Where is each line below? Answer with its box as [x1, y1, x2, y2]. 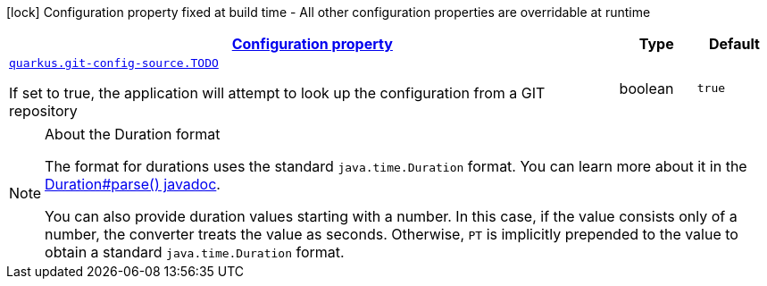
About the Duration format [45, 125, 221, 143]
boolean [619, 79, 674, 97]
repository [9, 102, 78, 120]
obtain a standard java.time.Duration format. [45, 243, 345, 261]
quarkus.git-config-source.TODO [9, 56, 219, 70]
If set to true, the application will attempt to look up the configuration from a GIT [9, 84, 546, 102]
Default [708, 35, 760, 53]
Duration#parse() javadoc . [45, 175, 221, 193]
